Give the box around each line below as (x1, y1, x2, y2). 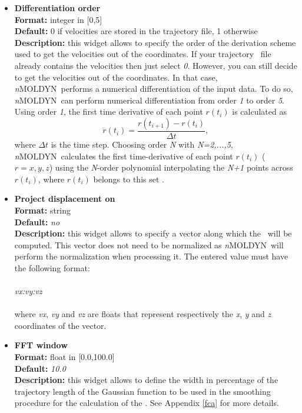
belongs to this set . (93, 172, 164, 185)
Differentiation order (14, 2, 101, 14)
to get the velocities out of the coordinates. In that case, (14, 71, 218, 83)
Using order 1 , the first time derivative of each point (14, 105, 203, 118)
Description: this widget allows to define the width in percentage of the (14, 374, 278, 386)
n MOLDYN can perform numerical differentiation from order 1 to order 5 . (14, 94, 284, 106)
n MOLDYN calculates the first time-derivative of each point (14, 149, 233, 162)
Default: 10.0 (14, 362, 66, 374)
